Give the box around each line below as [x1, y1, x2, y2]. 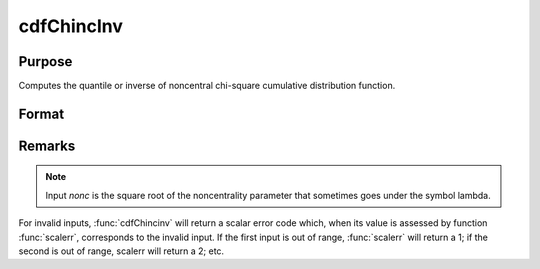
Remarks [18, 137, 76, 154]
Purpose [18, 53, 73, 70]
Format [18, 105, 65, 122]
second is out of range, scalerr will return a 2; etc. [18, 245, 225, 257]
